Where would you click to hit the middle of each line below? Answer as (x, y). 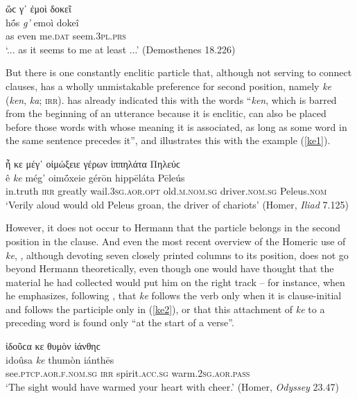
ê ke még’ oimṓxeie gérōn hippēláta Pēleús (95, 177)
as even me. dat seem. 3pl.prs (66, 36)
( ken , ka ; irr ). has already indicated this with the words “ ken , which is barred (171, 99)
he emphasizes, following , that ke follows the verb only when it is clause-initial (174, 295)
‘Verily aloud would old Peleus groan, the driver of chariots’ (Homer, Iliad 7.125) (177, 204)
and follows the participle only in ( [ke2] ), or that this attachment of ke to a (165, 309)
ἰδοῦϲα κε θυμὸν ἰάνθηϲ (53, 346)
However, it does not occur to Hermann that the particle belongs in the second (173, 228)
